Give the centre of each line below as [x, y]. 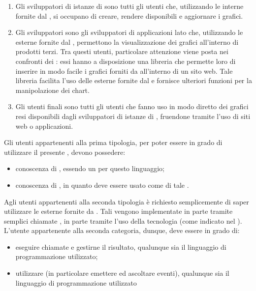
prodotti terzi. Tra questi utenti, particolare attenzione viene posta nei [122, 51]
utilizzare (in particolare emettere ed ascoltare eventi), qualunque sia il [122, 273]
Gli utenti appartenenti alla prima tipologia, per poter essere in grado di [113, 142]
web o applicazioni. [44, 126]
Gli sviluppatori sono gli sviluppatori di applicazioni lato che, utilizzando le [129, 32]
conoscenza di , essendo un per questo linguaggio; [90, 168]
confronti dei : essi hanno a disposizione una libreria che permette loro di [126, 61]
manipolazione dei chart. [52, 90]
